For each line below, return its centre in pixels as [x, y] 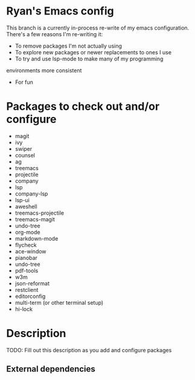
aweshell [26, 206]
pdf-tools [27, 270]
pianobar [26, 258]
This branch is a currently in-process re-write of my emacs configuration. [98, 28]
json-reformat [32, 283]
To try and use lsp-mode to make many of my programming [89, 59]
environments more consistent [44, 70]
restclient [27, 290]
